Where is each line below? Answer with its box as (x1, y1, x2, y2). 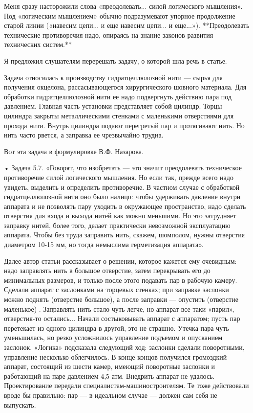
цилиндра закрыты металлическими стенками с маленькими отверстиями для (4, 110, 234, 120)
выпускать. (4, 399, 36, 410)
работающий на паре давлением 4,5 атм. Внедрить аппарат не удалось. (4, 370, 215, 381)
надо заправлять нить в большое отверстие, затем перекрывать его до (4, 265, 211, 275)
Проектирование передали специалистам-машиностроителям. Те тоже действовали (4, 380, 249, 390)
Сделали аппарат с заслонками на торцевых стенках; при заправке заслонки (4, 284, 229, 295)
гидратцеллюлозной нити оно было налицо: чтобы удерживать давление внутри (4, 191, 241, 202)
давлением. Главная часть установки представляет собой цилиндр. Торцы (4, 101, 222, 111)
